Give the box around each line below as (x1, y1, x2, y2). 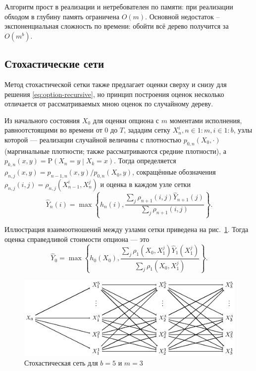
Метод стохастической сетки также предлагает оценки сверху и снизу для (4, 79, 227, 89)
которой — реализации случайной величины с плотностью (4, 134, 181, 144)
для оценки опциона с (93, 115, 159, 125)
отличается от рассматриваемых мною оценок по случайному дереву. (4, 98, 213, 109)
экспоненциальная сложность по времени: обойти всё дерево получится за (4, 21, 229, 31)
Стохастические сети (4, 56, 104, 71)
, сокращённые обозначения (132, 167, 216, 177)
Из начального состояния (4, 115, 80, 125)
